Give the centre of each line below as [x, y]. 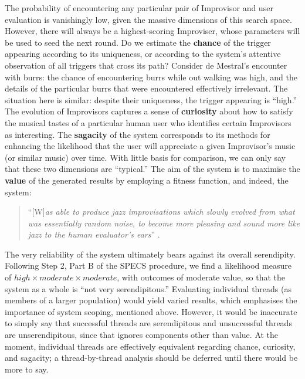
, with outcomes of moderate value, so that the [201, 277]
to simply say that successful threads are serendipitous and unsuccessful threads [148, 323]
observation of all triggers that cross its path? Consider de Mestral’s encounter [146, 65]
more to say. [27, 369]
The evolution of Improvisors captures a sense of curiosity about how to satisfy [149, 111]
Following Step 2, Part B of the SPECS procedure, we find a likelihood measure [148, 265]
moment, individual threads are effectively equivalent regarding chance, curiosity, [150, 346]
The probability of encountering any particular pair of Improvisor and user [139, 8]
